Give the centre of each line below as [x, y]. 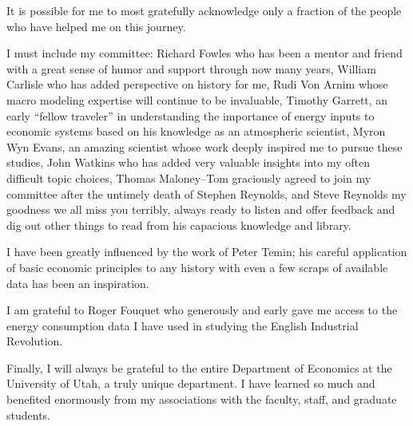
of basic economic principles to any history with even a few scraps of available [197, 267]
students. [28, 414]
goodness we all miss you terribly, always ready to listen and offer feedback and [201, 209]
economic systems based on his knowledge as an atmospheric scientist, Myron [196, 131]
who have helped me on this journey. [96, 26]
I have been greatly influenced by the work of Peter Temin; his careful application [207, 252]
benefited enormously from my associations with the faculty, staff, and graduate [202, 399]
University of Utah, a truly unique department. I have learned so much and [191, 383]
